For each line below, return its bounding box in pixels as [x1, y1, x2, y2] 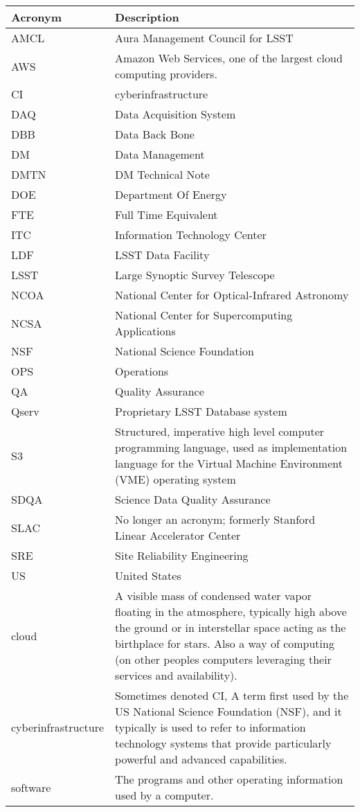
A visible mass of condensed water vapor [115, 588, 312, 603]
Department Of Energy [115, 186, 227, 202]
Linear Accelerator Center [115, 527, 241, 543]
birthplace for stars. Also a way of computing [115, 635, 334, 651]
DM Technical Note [115, 166, 210, 182]
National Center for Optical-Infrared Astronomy [115, 287, 349, 303]
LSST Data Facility [115, 247, 210, 263]
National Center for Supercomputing [115, 307, 293, 323]
